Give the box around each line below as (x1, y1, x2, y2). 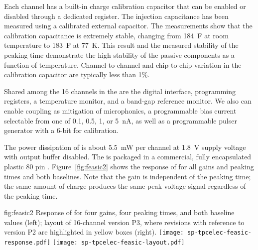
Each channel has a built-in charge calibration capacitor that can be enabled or (4, 1, 246, 11)
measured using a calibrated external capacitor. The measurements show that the (4, 20, 253, 31)
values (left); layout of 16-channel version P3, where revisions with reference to (4, 217, 245, 227)
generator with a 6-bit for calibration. (4, 125, 119, 135)
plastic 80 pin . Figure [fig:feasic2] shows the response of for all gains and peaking (4, 161, 254, 171)
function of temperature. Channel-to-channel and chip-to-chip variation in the (4, 59, 242, 70)
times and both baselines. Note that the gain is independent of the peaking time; (4, 171, 251, 181)
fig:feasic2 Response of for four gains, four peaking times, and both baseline (4, 207, 235, 218)
